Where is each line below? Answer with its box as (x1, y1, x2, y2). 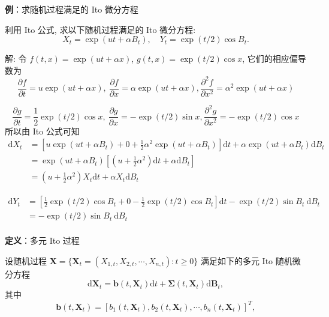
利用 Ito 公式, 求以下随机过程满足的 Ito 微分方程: (5, 23, 196, 35)
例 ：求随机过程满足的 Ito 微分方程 (5, 3, 138, 15)
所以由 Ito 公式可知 (5, 124, 80, 137)
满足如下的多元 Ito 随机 (200, 254, 292, 267)
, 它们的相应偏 (242, 52, 298, 65)
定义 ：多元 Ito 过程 (5, 234, 80, 247)
